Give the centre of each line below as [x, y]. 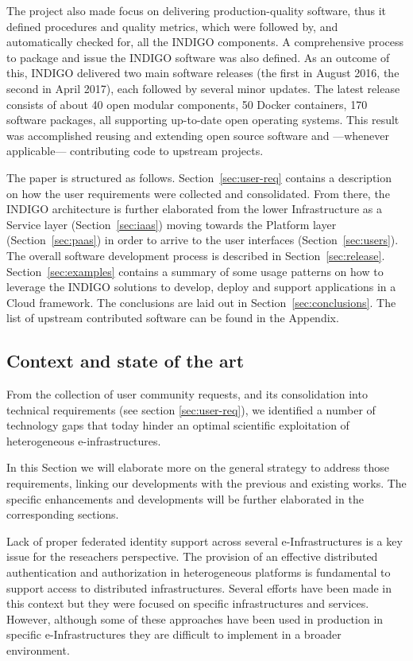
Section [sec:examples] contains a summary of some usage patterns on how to [195, 271]
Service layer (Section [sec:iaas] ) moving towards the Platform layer [172, 224]
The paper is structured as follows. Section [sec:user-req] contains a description [199, 177]
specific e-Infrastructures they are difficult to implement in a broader [174, 634]
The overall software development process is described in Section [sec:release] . [196, 255]
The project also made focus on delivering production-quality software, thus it [197, 10]
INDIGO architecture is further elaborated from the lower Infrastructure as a [195, 209]
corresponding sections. [63, 514]
